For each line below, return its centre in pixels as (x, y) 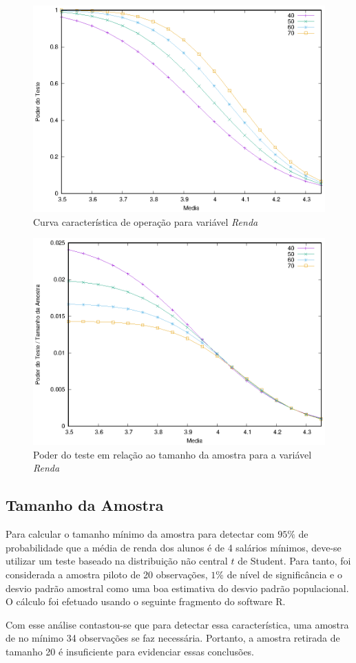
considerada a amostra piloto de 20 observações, (107, 574)
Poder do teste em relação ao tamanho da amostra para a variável (172, 454)
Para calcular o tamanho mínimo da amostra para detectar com (140, 534)
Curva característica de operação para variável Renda (146, 221)
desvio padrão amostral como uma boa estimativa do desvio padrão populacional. (177, 588)
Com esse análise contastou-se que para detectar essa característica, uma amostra (177, 624)
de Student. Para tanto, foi (294, 561)
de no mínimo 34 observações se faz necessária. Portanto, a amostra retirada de (173, 638)
